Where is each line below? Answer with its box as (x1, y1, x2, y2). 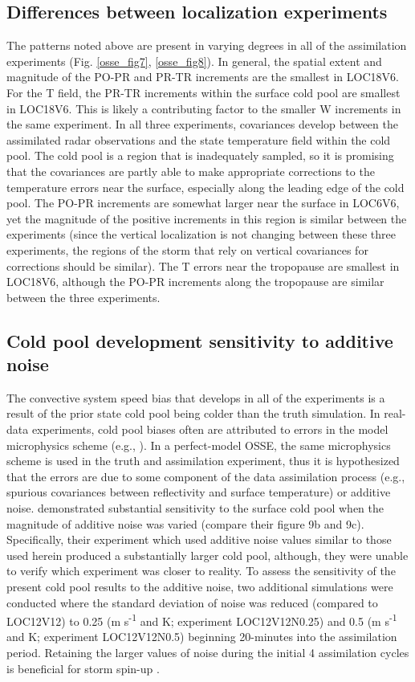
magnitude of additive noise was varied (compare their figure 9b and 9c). (6, 515, 364, 532)
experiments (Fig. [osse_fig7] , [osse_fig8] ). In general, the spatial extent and (6, 52, 382, 69)
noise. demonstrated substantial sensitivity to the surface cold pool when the (6, 500, 384, 517)
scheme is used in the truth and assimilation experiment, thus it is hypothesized (6, 452, 400, 469)
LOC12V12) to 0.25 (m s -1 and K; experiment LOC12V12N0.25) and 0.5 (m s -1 (6, 611, 397, 629)
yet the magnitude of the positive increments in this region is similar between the (6, 210, 407, 227)
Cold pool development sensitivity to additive (6, 328, 393, 353)
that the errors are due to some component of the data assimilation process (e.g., (6, 468, 405, 484)
